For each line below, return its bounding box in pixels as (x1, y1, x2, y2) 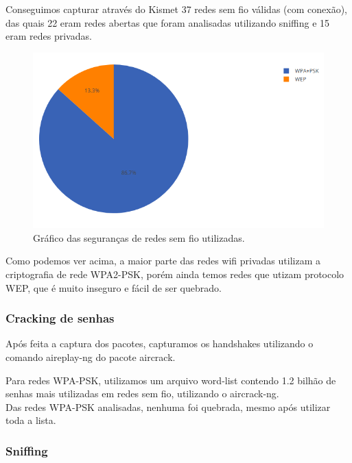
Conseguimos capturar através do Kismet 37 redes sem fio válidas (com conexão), (5, 2, 348, 16)
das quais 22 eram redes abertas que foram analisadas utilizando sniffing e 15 (5, 15, 330, 29)
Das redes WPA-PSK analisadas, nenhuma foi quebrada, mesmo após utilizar (5, 399, 331, 414)
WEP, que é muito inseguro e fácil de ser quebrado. (5, 280, 222, 295)
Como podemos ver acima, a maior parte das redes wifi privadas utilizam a (5, 253, 320, 268)
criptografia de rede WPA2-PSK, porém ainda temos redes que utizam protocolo (5, 267, 344, 281)
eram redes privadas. (5, 29, 92, 43)
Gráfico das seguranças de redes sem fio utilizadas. (33, 230, 245, 245)
